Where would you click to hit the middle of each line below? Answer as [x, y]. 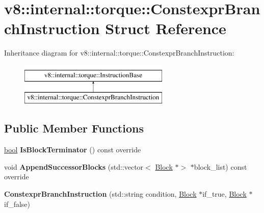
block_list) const [220, 166]
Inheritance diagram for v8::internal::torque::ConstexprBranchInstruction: [119, 53]
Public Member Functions [74, 128]
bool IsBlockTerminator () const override [73, 150]
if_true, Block [225, 194]
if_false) [17, 204]
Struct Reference [166, 28]
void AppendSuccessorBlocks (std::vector [74, 166]
